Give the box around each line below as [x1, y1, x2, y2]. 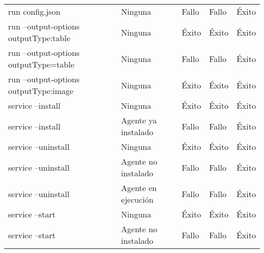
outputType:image [8, 85, 74, 97]
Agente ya [121, 114, 157, 126]
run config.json [8, 6, 60, 17]
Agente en [121, 182, 157, 194]
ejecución [121, 194, 154, 205]
